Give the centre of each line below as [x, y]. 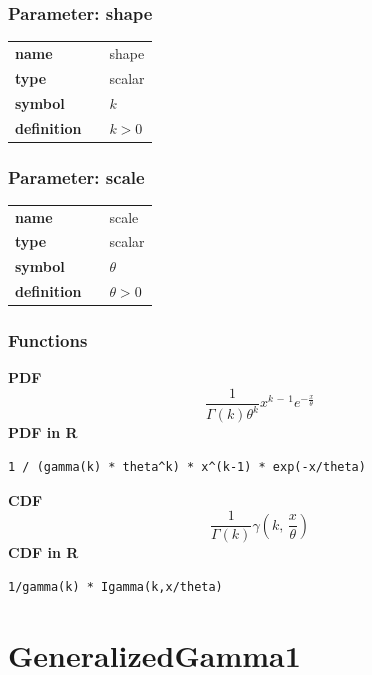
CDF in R [43, 552]
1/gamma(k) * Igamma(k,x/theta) [115, 586]
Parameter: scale [76, 176]
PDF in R [43, 432]
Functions [48, 340]
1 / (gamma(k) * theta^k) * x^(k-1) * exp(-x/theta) [187, 467]
